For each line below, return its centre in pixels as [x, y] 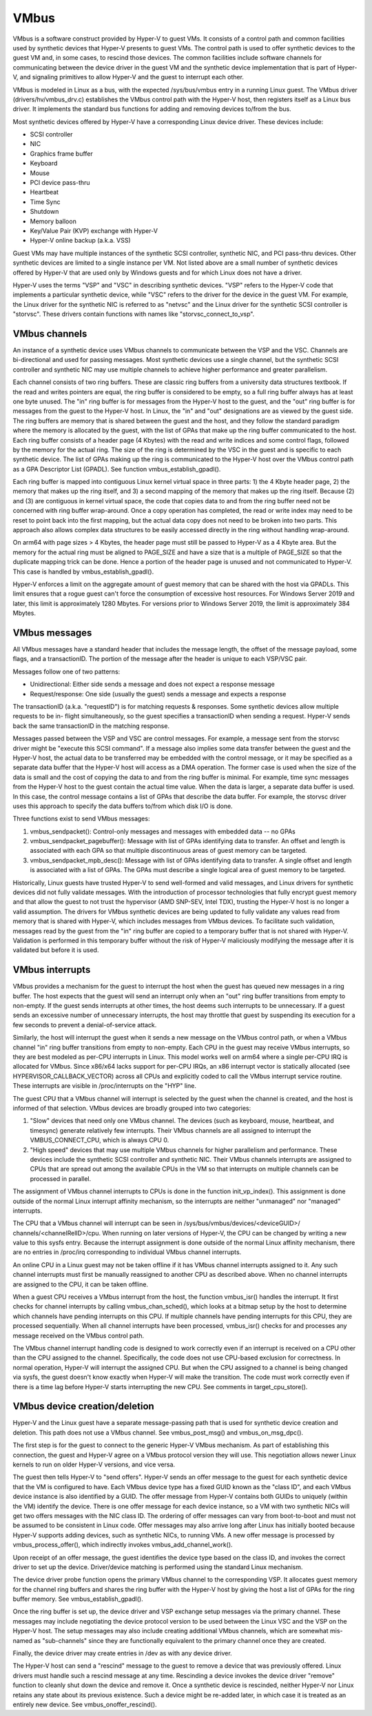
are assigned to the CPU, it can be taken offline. [80, 1284]
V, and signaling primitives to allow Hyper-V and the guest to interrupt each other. [128, 77]
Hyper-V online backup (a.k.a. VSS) [80, 241]
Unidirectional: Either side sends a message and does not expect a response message [152, 684]
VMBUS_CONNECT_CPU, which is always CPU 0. [100, 1140]
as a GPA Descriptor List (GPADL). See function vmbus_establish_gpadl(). [117, 469]
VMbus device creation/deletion [83, 1406]
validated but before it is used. [56, 950]
